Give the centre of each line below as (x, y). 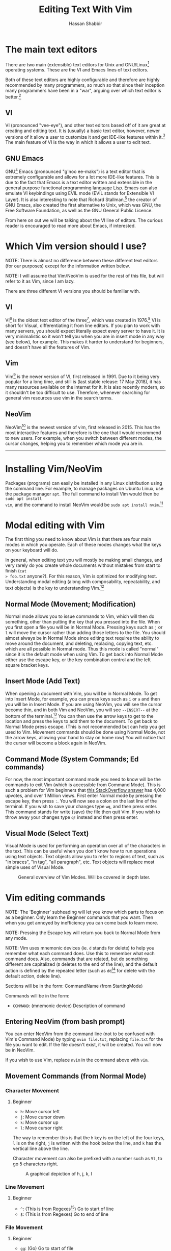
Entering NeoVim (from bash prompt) (65, 1022)
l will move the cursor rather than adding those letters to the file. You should (85, 632)
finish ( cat (16, 571)
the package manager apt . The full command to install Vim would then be (82, 494)
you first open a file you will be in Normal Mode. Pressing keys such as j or (84, 627)
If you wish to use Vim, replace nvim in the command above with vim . (77, 1060)
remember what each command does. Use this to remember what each (80, 953)
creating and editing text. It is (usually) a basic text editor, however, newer (83, 131)
